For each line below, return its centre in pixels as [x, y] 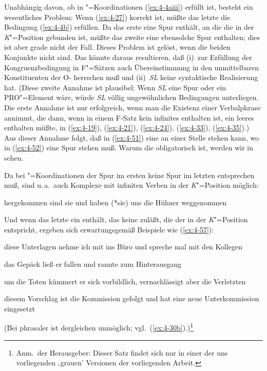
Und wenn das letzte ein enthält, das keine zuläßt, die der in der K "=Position [126, 219]
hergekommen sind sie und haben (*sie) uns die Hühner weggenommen [116, 202]
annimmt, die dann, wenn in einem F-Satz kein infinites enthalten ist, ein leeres [129, 117]
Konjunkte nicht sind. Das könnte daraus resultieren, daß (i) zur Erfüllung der [128, 57]
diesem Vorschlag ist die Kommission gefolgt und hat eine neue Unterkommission [132, 298]
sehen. [14, 157]
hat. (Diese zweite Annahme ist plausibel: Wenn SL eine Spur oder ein [115, 87]
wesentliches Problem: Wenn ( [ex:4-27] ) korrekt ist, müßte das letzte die [117, 17]
